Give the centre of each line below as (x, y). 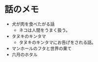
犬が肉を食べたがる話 (33, 24)
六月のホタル (24, 54)
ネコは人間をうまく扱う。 (44, 30)
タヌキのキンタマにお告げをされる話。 (57, 42)
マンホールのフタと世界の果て (41, 48)
